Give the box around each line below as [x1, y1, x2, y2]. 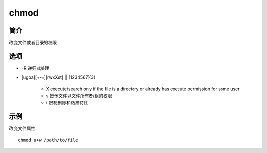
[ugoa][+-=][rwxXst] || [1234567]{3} [21, 74, 96, 80]
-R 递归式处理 [21, 65, 49, 71]
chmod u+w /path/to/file [18, 137, 78, 143]
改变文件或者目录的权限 [9, 40, 57, 46]
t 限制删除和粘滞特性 [46, 100, 89, 105]
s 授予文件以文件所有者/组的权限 [46, 93, 112, 99]
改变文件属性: [9, 125, 37, 131]
